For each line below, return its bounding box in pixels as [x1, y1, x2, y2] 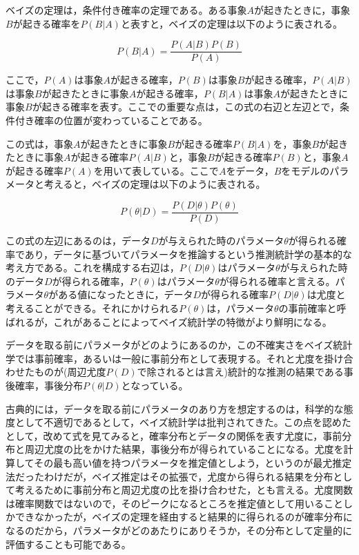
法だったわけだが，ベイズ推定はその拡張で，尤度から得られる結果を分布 [6, 469, 333, 483]
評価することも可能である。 [6, 536, 131, 551]
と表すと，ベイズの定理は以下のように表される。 [120, 16, 342, 30]
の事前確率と [278, 301, 337, 315]
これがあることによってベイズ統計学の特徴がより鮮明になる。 [53, 314, 332, 329]
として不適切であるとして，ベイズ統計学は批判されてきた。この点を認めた [14, 415, 351, 429]
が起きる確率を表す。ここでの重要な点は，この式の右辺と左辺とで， [32, 99, 340, 114]
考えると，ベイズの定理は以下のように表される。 [43, 177, 266, 191]
